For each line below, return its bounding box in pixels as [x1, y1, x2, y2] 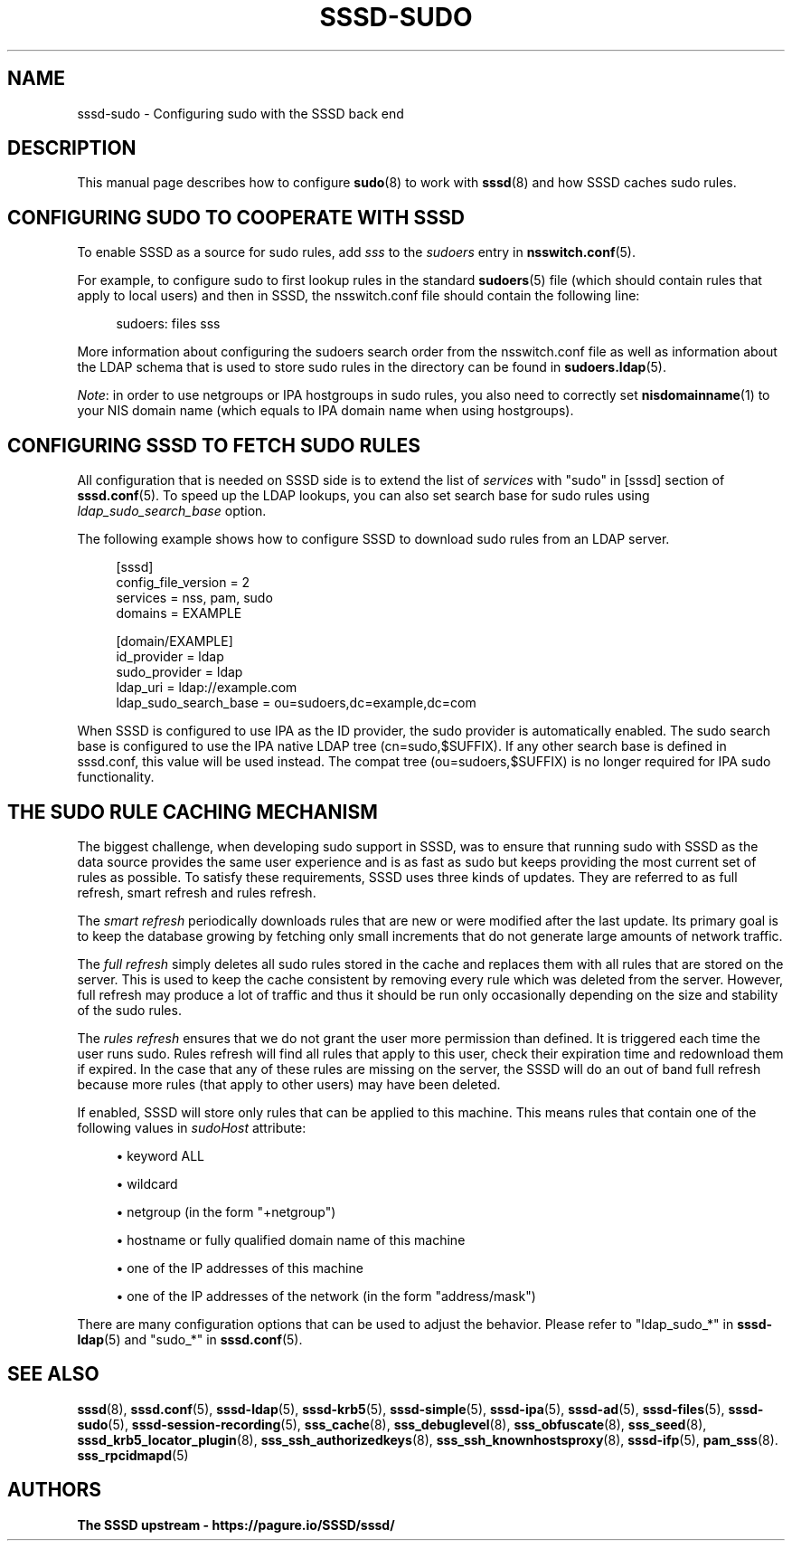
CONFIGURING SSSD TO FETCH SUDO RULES [7, 433, 421, 457]
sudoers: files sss [116, 316, 221, 332]
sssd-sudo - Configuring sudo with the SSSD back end [77, 105, 404, 121]
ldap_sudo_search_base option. [77, 503, 267, 519]
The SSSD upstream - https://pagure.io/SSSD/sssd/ [77, 1516, 395, 1533]
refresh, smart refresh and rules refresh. [77, 884, 316, 900]
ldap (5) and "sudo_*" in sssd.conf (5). [77, 1331, 303, 1347]
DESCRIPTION [7, 137, 137, 160]
